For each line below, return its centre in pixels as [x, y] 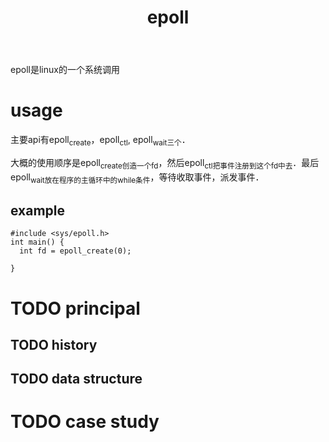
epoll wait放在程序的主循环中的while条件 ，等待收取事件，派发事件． [137, 178]
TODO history [54, 344]
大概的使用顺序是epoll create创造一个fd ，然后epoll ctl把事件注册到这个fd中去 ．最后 [165, 163]
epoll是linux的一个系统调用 [65, 70]
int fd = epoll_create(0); [75, 251]
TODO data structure [76, 379]
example [38, 210]
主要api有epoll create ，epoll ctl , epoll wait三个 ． [100, 141]
